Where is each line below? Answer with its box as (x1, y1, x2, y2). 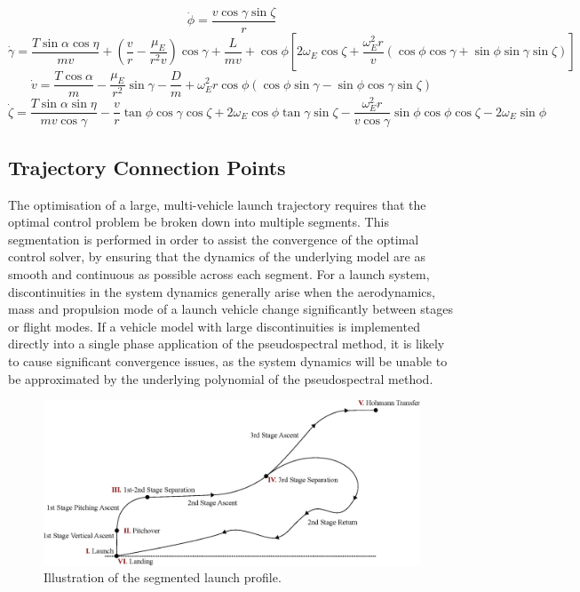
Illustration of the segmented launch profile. (44, 568, 282, 587)
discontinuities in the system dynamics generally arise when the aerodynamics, (8, 282, 435, 300)
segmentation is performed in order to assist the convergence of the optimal (8, 229, 419, 248)
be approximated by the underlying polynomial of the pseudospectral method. (8, 369, 433, 388)
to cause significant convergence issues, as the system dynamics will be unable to (8, 351, 448, 370)
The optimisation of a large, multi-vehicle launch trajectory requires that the (8, 195, 426, 213)
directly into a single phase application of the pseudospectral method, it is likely (8, 334, 445, 353)
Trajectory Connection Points (8, 153, 286, 180)
